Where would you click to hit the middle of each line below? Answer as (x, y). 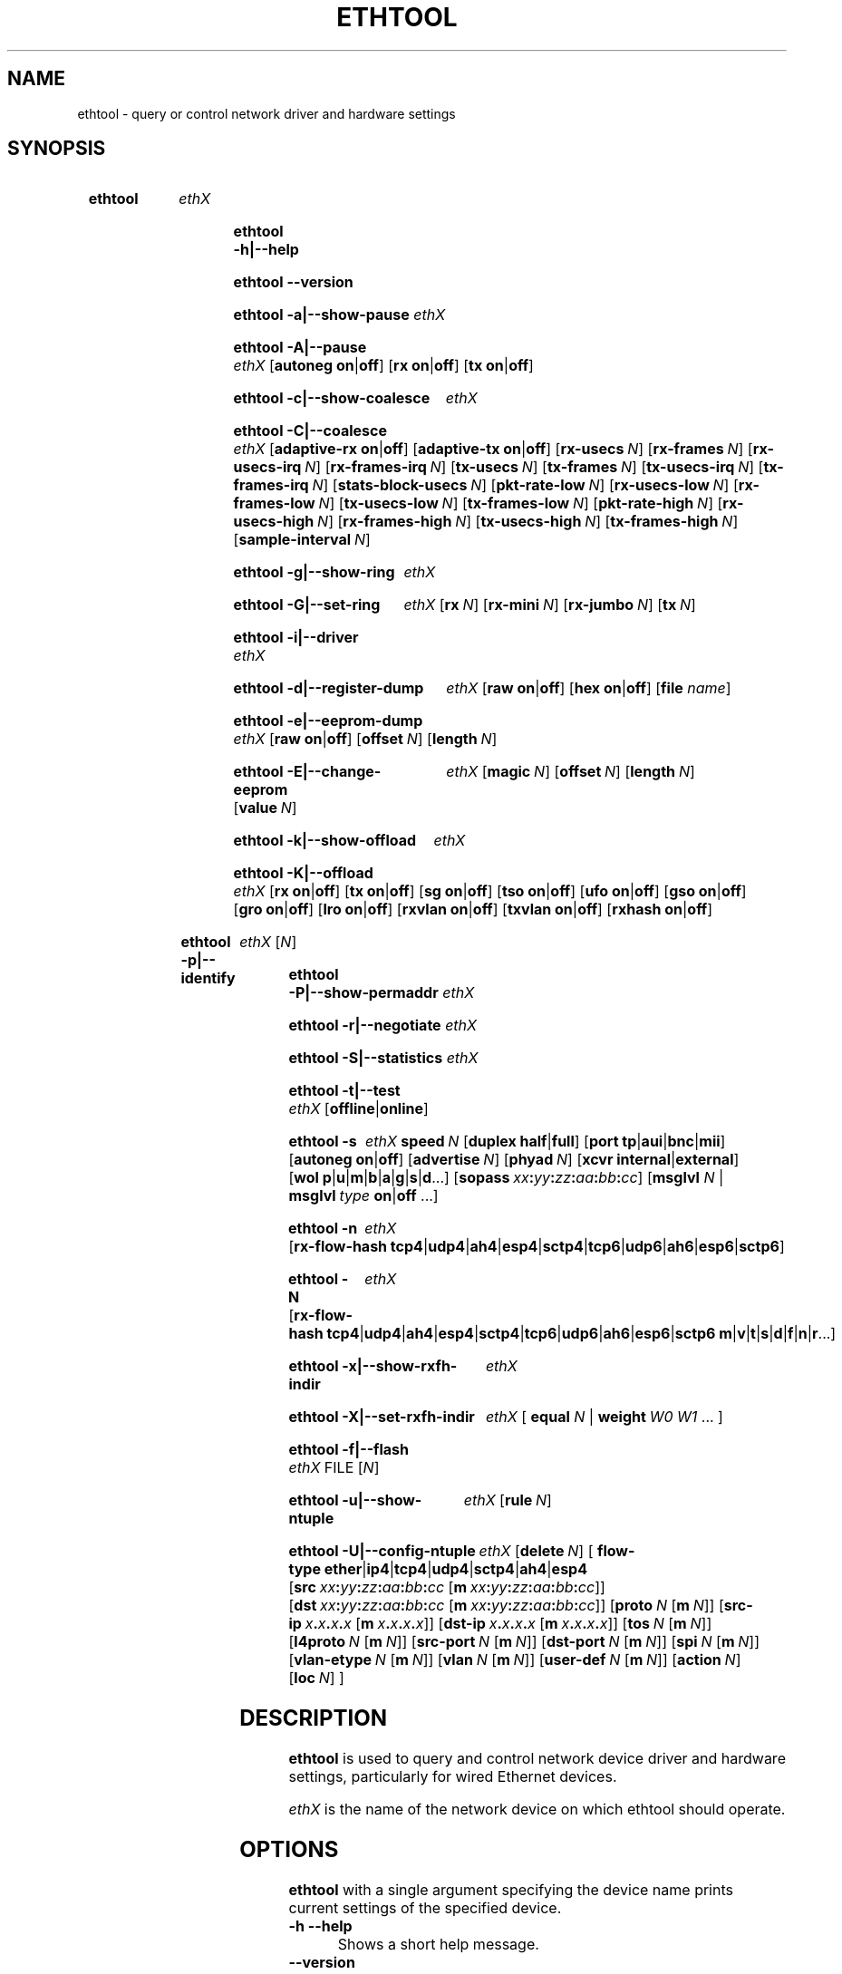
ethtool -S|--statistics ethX (383, 1058)
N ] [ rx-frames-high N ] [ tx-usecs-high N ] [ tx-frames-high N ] (528, 522)
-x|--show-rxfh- (400, 1366)
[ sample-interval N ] (302, 540)
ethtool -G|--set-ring (307, 605)
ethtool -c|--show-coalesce (332, 398)
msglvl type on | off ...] (363, 1196)
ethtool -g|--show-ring (314, 572)
